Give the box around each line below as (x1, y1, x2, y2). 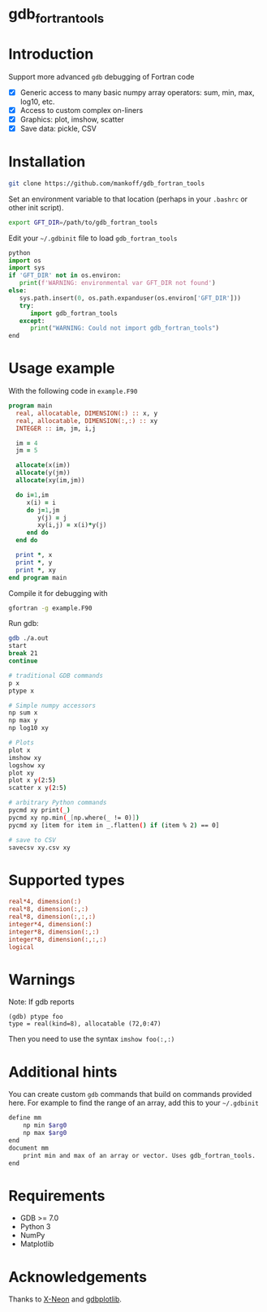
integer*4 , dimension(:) (8, 921, 93, 929)
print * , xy (15, 566, 57, 574)
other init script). (8, 202, 64, 212)
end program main (8, 573, 67, 581)
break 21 (8, 650, 38, 658)
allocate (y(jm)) (15, 468, 71, 477)
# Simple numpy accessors (8, 701, 96, 710)
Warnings (8, 970, 75, 989)
